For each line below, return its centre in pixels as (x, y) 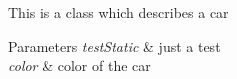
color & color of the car (79, 65)
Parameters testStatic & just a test (114, 45)
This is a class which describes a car (118, 12)
